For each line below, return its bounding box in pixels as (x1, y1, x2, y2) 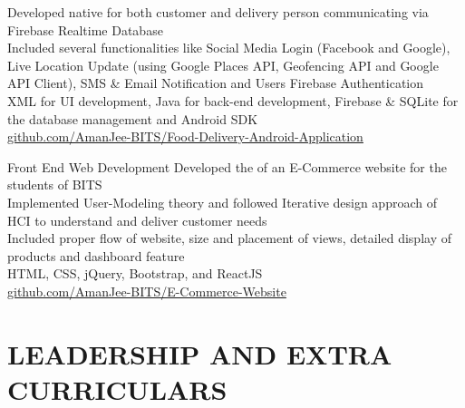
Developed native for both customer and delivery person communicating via (7, 3, 429, 21)
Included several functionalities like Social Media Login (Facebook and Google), (7, 38, 450, 57)
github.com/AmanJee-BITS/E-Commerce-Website (7, 281, 286, 300)
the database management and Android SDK (7, 109, 258, 128)
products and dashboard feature (7, 246, 185, 265)
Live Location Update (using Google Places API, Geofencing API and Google (7, 55, 439, 74)
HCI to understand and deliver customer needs (7, 210, 267, 229)
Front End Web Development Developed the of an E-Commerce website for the (7, 157, 447, 176)
